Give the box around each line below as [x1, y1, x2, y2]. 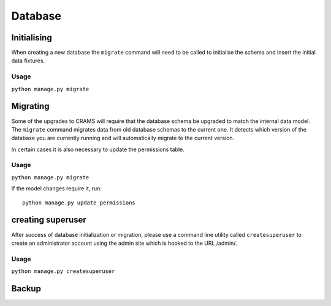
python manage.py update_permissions [22, 199, 136, 206]
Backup [11, 283, 41, 294]
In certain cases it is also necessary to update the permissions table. [11, 146, 185, 153]
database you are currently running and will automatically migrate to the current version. [11, 135, 235, 142]
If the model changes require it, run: [11, 185, 102, 192]
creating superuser [11, 215, 87, 225]
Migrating [11, 101, 50, 111]
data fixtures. [11, 57, 45, 64]
